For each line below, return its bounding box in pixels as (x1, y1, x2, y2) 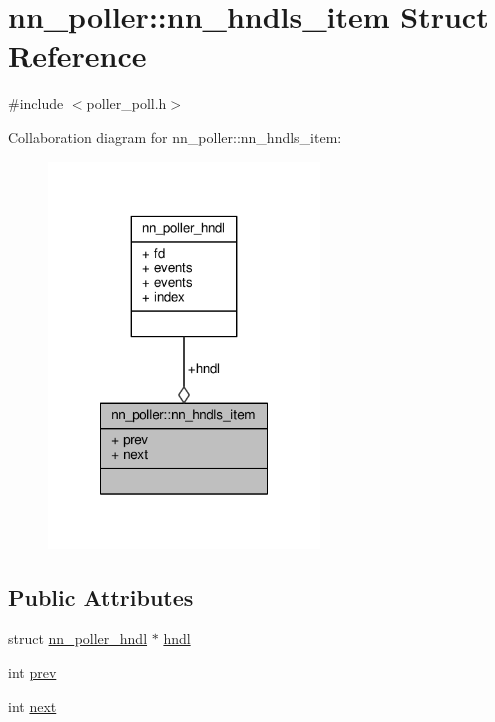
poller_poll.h (86, 93, 167, 114)
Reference (8, 35, 147, 76)
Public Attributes (8, 581, 194, 612)
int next (8, 695, 57, 716)
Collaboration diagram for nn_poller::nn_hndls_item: (8, 126, 342, 147)
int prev (8, 662, 57, 683)
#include (8, 93, 64, 114)
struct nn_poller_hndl (8, 628, 148, 649)
